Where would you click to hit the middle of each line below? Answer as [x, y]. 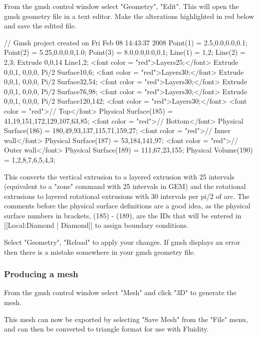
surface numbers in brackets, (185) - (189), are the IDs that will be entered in [123, 215]
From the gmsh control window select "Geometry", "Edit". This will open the [122, 6]
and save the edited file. [40, 26]
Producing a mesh [41, 274]
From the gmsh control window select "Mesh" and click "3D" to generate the [120, 292]
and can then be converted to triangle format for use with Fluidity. [107, 329]
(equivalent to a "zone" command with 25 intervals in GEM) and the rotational [125, 186]
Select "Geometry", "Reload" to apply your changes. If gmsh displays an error [122, 242]
